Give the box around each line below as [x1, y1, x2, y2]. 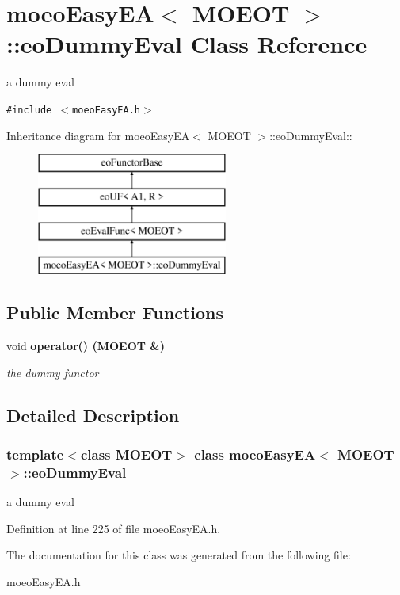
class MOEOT [80, 444, 173, 464]
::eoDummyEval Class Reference [6, 28, 368, 60]
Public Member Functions [6, 300, 223, 325]
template [6, 444, 64, 464]
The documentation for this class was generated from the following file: [6, 547, 351, 563]
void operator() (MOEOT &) [6, 338, 166, 354]
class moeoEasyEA [194, 444, 316, 464]
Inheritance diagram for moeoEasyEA [6, 127, 190, 143]
